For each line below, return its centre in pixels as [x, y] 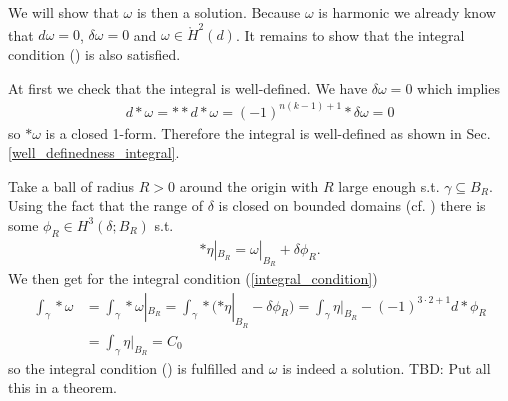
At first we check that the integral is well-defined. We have [188, 87]
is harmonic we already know [407, 12]
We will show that [63, 12]
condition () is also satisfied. [94, 53]
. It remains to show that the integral [350, 34]
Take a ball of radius [71, 185]
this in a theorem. [63, 387]
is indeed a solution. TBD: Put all [386, 367]
